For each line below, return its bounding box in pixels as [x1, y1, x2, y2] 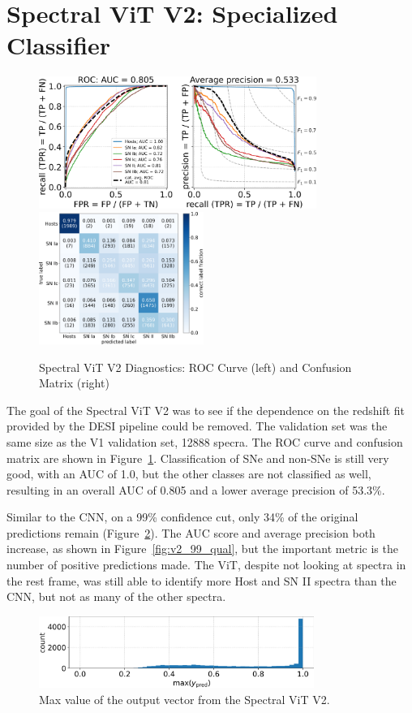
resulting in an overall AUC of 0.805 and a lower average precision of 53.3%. [6, 481, 385, 498]
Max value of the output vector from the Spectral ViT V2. [39, 690, 330, 707]
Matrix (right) [39, 374, 109, 391]
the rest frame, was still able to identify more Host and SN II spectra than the [6, 572, 397, 589]
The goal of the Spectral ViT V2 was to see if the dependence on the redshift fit [6, 401, 406, 418]
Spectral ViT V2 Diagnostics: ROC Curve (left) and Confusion [39, 358, 352, 375]
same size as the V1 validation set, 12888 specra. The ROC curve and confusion [6, 433, 403, 450]
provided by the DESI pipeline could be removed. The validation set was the [6, 417, 388, 434]
